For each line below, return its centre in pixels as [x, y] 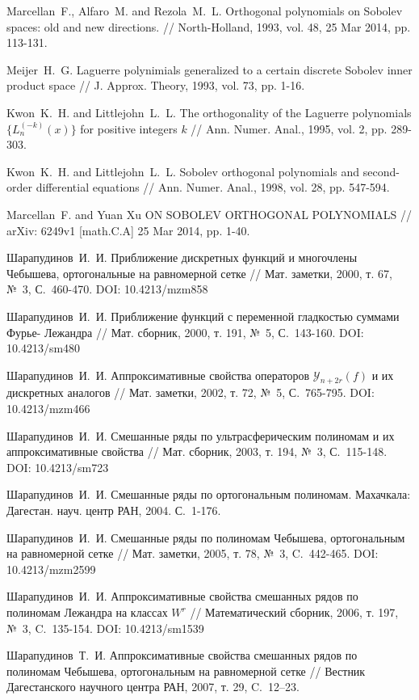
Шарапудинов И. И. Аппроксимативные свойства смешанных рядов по [182, 596]
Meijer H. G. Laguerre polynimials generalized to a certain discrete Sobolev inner [209, 69]
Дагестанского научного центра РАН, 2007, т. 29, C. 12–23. [153, 687]
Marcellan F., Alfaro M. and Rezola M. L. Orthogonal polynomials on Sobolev [205, 11]
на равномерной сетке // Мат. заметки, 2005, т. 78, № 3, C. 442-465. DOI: [193, 553]
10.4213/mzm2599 [51, 569]
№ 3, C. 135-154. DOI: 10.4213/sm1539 [105, 628]
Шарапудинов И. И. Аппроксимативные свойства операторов [158, 375]
